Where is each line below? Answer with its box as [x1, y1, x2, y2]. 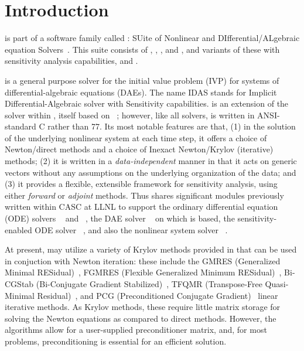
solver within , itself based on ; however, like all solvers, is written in [5, 108, 255, 121]
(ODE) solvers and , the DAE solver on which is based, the [5, 212, 235, 224]
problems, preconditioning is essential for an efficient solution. [5, 335, 227, 347]
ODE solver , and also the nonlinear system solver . [35, 223, 228, 236]
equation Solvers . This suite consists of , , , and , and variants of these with [5, 43, 280, 55]
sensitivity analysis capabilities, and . [5, 54, 138, 67]
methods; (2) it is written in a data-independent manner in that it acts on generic [5, 155, 297, 167]
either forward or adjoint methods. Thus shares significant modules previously [5, 189, 284, 201]
